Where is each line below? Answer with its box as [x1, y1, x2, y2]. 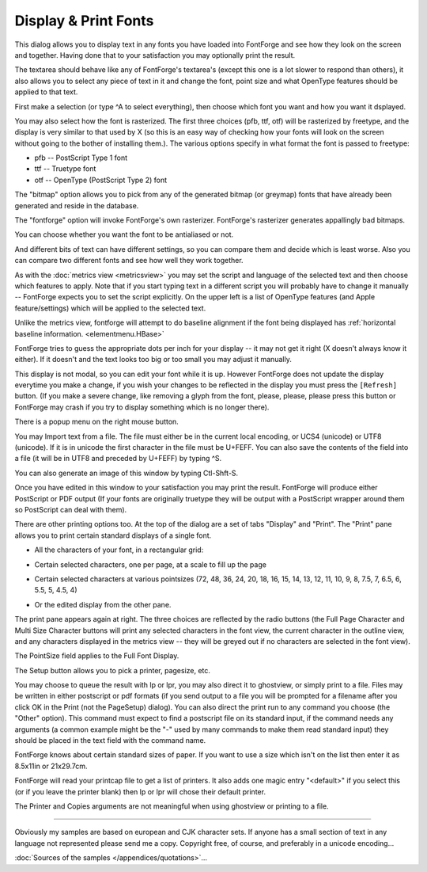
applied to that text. [14, 87, 78, 97]
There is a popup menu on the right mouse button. [14, 417, 179, 427]
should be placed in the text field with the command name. [14, 736, 206, 745]
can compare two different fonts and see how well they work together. [14, 256, 244, 265]
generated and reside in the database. [14, 200, 139, 210]
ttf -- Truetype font [34, 164, 96, 173]
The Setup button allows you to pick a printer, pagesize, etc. [14, 665, 211, 675]
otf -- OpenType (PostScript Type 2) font [34, 175, 168, 185]
